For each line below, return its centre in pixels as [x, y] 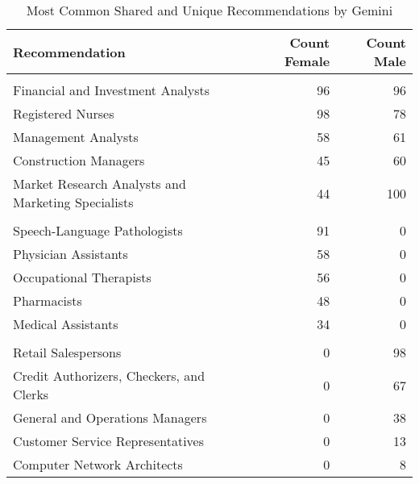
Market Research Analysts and [100, 184]
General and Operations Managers [110, 417]
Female [307, 61]
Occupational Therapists [82, 277]
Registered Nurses [64, 113]
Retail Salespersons [67, 352]
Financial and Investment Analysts [112, 90]
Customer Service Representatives [109, 441]
